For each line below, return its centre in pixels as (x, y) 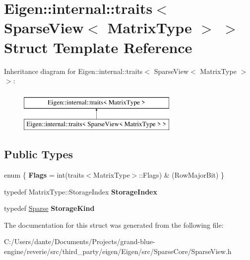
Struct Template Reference (98, 47)
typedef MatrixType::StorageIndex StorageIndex (81, 191)
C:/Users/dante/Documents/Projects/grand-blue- (80, 241)
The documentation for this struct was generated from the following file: (114, 225)
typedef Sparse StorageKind (49, 208)
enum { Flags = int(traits (44, 175)
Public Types (39, 154)
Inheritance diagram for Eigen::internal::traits (73, 71)
